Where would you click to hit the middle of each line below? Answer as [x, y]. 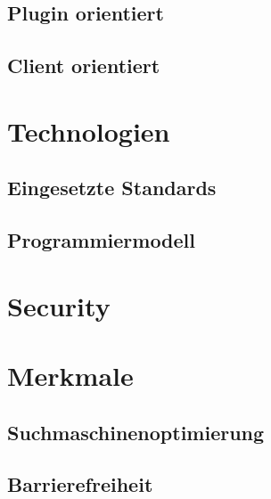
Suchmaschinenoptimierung [136, 432]
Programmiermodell [102, 240]
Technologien [89, 131]
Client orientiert [84, 65]
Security [59, 305]
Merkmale [70, 376]
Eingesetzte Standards [112, 188]
